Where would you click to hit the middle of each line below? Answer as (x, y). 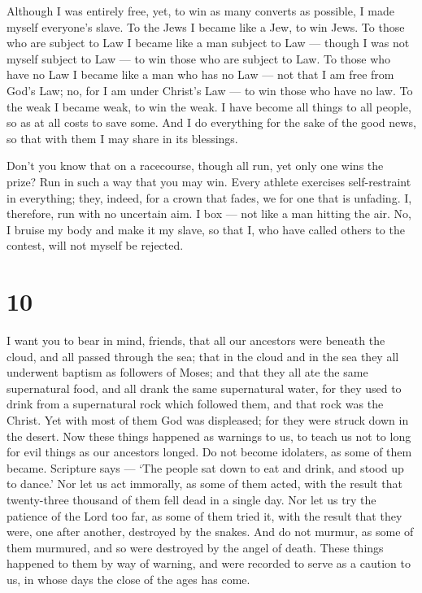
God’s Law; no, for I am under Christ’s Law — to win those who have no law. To (210, 90)
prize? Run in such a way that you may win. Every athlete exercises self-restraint (209, 181)
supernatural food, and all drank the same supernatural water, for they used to (204, 388)
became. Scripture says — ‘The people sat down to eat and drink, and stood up (205, 467)
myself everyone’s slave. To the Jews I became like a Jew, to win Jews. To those (206, 26)
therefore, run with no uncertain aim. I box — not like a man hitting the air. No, (209, 214)
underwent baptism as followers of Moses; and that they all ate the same (187, 372)
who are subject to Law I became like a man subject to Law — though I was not (208, 43)
